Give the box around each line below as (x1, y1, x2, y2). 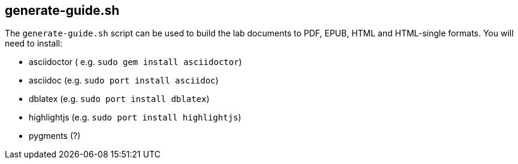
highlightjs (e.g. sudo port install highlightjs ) (29, 112, 241, 123)
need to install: (5, 38, 63, 49)
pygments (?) (29, 131, 81, 141)
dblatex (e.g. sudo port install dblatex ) (29, 94, 210, 104)
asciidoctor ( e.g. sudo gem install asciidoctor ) (29, 57, 242, 67)
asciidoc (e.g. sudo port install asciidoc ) (29, 75, 219, 86)
